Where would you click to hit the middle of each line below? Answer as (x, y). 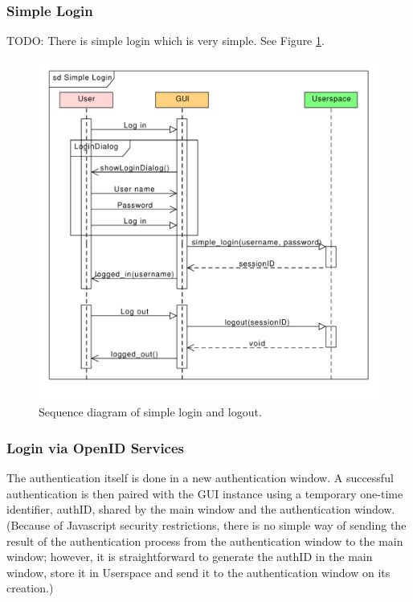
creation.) (30, 588)
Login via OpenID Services (96, 447)
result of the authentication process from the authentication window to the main (205, 541)
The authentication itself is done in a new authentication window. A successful (200, 478)
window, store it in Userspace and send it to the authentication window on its (198, 572)
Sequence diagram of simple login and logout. (150, 412)
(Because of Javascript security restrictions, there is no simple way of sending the (206, 525)
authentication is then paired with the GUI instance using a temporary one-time (205, 493)
